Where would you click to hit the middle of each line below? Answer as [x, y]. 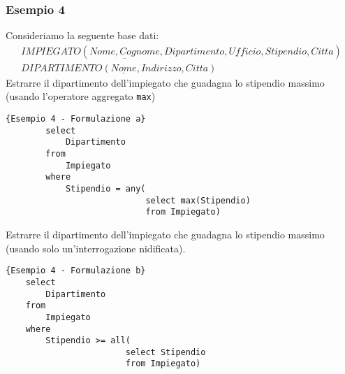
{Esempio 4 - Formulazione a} [76, 119]
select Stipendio [166, 352]
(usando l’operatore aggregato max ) [81, 96]
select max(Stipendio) [198, 200]
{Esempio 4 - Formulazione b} [76, 271]
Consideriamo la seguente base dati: [82, 35]
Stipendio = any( [105, 189]
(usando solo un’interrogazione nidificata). [96, 248]
